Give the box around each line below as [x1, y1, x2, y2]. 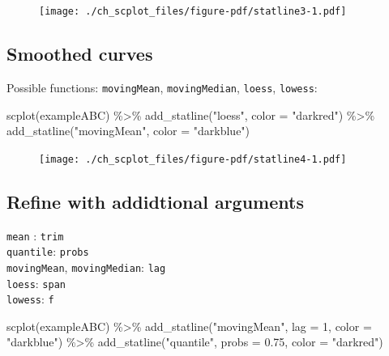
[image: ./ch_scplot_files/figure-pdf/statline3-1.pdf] [39, 6, 347, 17]
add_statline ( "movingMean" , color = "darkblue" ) [6, 122, 250, 139]
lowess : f [6, 290, 54, 307]
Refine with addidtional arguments [6, 189, 304, 214]
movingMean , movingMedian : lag [6, 258, 166, 275]
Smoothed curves [6, 41, 153, 66]
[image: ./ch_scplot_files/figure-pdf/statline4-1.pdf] [39, 153, 347, 165]
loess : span [6, 274, 66, 291]
